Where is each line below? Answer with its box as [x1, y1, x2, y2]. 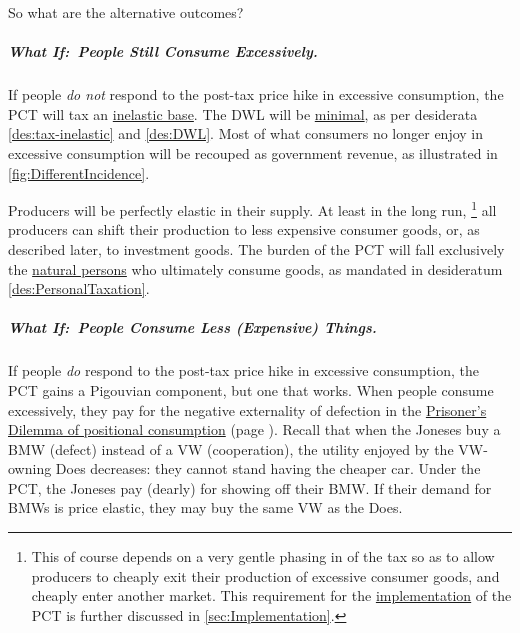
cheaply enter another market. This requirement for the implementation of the [31, 585, 512, 606]
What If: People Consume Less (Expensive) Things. [8, 317, 377, 338]
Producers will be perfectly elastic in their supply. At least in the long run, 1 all [8, 197, 497, 220]
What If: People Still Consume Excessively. [8, 41, 318, 62]
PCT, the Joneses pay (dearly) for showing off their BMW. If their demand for [8, 477, 492, 498]
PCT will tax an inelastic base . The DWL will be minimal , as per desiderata [8, 103, 478, 124]
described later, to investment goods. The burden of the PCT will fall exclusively [8, 238, 505, 259]
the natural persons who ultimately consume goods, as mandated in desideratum [8, 258, 503, 279]
